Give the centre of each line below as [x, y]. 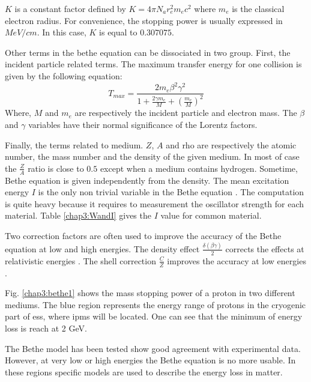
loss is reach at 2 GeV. [46, 328]
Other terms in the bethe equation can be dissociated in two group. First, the [148, 52]
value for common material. [211, 215]
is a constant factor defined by [70, 8]
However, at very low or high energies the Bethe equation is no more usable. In [150, 360]
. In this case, [62, 32]
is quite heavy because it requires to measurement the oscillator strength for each [155, 203]
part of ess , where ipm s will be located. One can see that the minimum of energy [154, 316]
